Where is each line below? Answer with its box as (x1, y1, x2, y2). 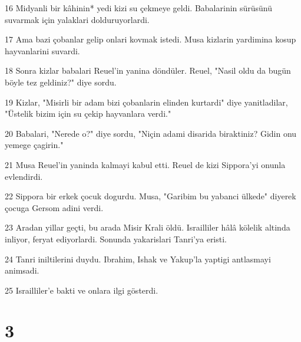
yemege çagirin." (5, 139, 64, 151)
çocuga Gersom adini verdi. (5, 201, 104, 213)
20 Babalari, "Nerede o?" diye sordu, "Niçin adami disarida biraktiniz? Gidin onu (5, 127, 297, 139)
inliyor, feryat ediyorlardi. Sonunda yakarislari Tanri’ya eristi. (5, 232, 227, 245)
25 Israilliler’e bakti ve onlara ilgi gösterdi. (5, 284, 158, 296)
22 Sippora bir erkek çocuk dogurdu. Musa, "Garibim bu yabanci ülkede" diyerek (5, 190, 296, 202)
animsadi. (5, 264, 39, 277)
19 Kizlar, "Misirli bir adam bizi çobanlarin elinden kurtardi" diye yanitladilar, (5, 96, 288, 108)
